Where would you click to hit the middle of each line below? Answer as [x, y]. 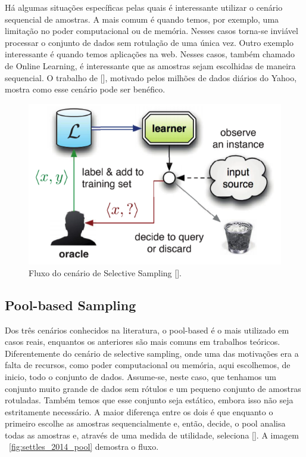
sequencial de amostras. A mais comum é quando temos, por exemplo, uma [142, 19]
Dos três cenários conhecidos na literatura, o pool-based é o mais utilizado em [147, 330]
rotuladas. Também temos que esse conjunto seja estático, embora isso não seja [149, 400]
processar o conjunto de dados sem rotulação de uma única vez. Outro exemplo [149, 42]
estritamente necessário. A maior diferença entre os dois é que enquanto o [139, 411]
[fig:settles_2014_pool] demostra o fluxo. [84, 447]
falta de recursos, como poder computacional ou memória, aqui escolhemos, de [148, 365]
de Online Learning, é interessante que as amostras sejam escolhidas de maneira [150, 65]
